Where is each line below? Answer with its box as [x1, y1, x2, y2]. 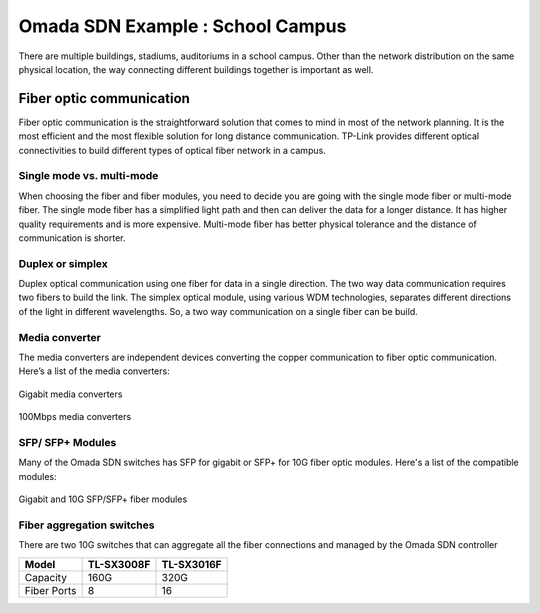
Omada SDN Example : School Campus [18, 15, 347, 37]
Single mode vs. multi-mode [18, 169, 159, 183]
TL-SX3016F [161, 557, 222, 571]
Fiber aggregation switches [18, 518, 155, 532]
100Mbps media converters [18, 411, 132, 423]
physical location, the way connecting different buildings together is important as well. [18, 63, 374, 75]
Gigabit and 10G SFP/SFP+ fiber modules [18, 493, 188, 505]
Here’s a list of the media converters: [18, 365, 170, 377]
